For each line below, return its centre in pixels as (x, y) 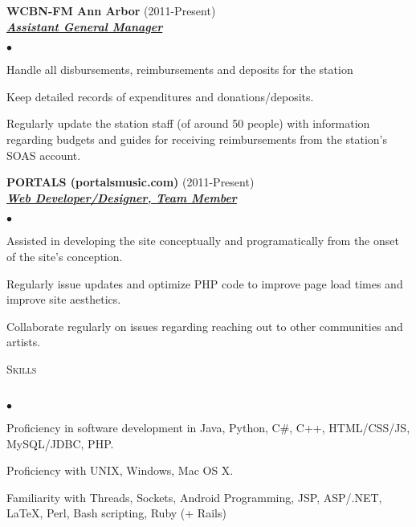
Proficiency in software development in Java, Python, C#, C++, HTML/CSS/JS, (208, 428)
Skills (22, 368)
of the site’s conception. (65, 256)
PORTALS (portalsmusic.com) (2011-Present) (131, 182)
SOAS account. (44, 155)
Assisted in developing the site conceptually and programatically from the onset (203, 241)
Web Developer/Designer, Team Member (122, 197)
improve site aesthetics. (64, 299)
